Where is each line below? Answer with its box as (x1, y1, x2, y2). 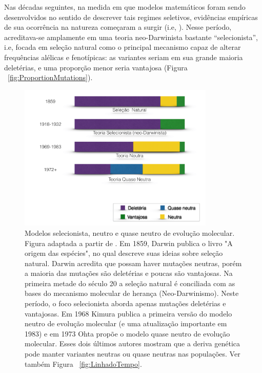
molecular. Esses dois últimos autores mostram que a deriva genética (25, 338, 240, 349)
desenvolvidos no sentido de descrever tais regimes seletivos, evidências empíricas (4, 11, 258, 22)
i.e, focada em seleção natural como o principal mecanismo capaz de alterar (4, 42, 241, 52)
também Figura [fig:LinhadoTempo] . (25, 358, 142, 369)
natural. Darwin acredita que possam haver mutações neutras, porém (25, 257, 242, 268)
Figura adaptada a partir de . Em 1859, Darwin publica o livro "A (25, 237, 233, 248)
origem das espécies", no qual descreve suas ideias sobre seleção (25, 248, 223, 258)
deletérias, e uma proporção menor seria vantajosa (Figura (4, 62, 188, 72)
